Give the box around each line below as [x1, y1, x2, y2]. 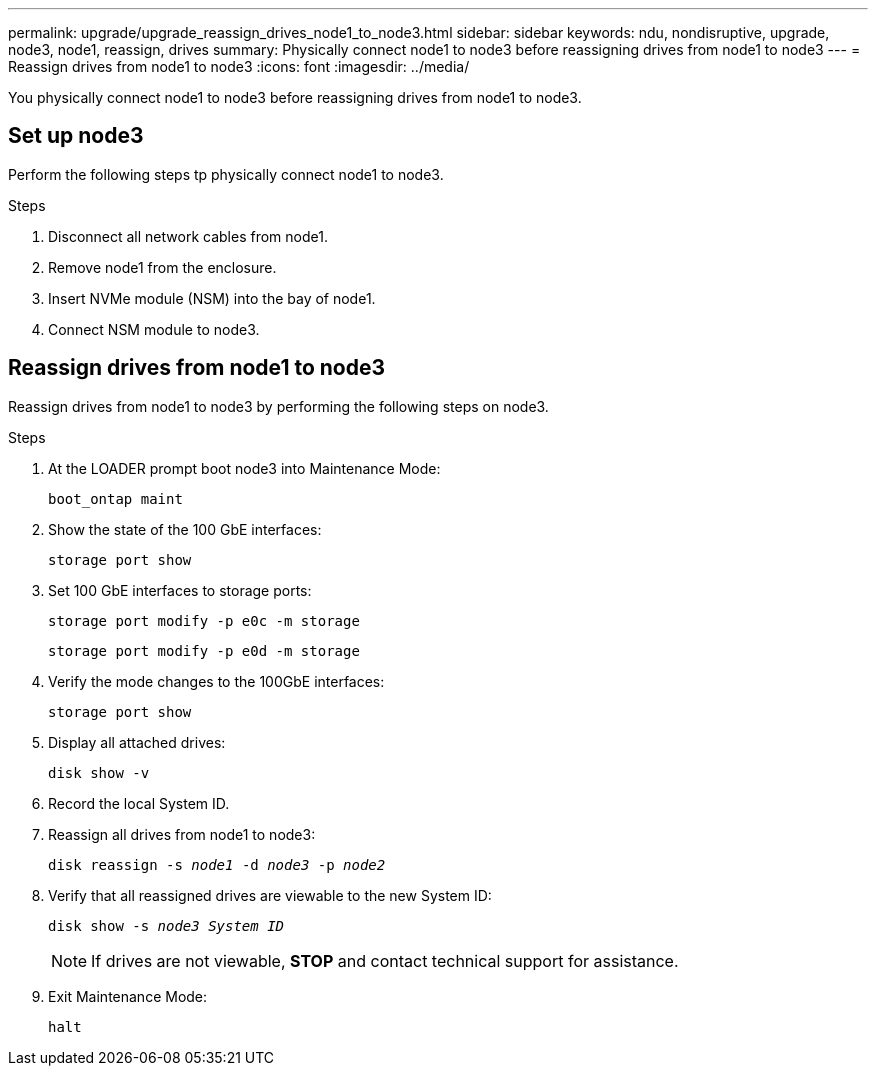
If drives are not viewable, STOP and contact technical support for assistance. [91, 950, 679, 971]
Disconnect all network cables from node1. [48, 227, 328, 245]
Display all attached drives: [48, 733, 226, 751]
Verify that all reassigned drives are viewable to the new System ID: [48, 886, 492, 904]
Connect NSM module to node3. [48, 320, 260, 338]
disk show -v [48, 764, 150, 781]
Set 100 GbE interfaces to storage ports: [48, 581, 312, 599]
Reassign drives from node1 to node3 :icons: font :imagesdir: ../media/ [8, 58, 470, 75]
